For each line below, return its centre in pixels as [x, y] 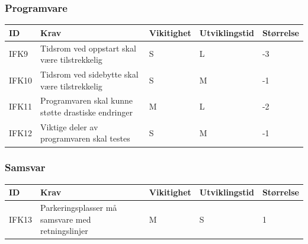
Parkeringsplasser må [79, 208]
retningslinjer [64, 231]
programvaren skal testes [85, 138]
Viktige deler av [69, 126]
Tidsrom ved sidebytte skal [89, 74]
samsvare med [66, 219]
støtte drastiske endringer [86, 112]
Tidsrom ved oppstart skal [88, 48]
